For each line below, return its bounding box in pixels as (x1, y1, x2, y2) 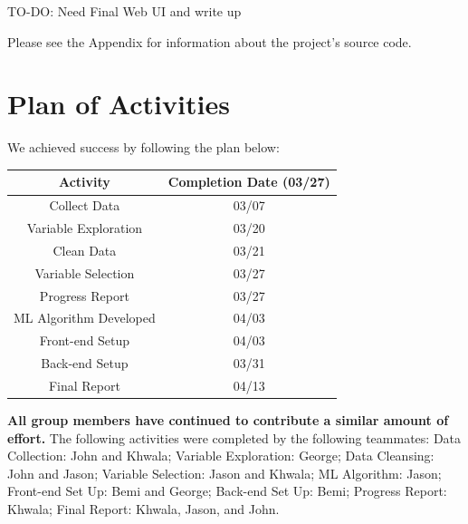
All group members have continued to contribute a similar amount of (7, 411, 449, 430)
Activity (58, 172, 110, 191)
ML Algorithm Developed (14, 308, 156, 327)
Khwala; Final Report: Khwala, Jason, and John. (7, 500, 280, 519)
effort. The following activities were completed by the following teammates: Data (7, 428, 462, 447)
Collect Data (49, 196, 120, 215)
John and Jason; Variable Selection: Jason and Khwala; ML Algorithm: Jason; (7, 463, 442, 482)
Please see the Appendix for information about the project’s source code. (7, 32, 412, 51)
